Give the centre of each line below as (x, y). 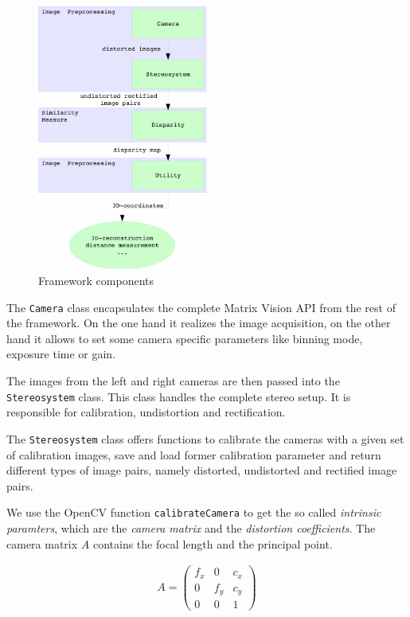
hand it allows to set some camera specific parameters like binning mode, (185, 338)
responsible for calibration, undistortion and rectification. (146, 412)
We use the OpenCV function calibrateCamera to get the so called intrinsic (194, 512)
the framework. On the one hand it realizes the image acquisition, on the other (199, 323)
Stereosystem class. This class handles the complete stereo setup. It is (179, 396)
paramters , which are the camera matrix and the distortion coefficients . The (191, 527)
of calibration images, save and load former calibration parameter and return (194, 454)
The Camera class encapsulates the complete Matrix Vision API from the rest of (201, 307)
